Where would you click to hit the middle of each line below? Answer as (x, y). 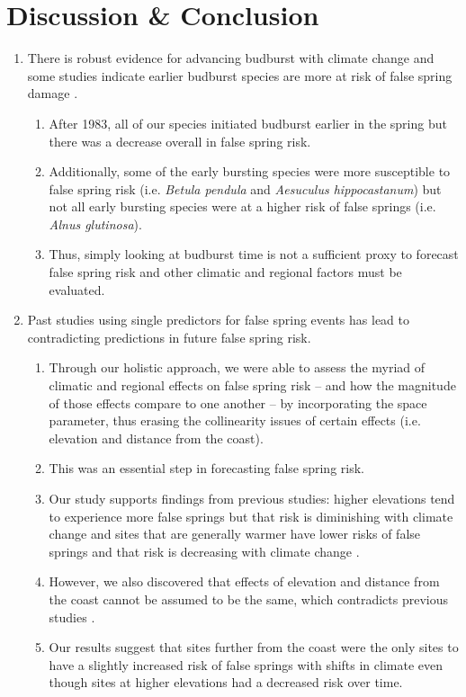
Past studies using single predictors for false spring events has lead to (219, 320)
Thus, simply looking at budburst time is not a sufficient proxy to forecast (254, 254)
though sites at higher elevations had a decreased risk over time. (226, 682)
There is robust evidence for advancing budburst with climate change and (231, 58)
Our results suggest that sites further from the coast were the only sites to (254, 647)
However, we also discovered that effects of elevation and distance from (244, 581)
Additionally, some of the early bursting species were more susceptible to (250, 171)
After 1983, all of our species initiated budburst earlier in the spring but (248, 123)
